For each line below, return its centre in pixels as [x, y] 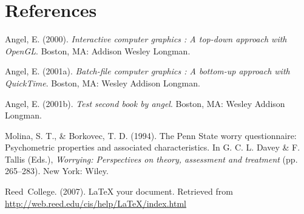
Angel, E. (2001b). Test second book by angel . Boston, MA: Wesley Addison [145, 103]
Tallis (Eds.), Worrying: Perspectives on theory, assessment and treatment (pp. [151, 159]
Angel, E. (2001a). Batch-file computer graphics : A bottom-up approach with [147, 71]
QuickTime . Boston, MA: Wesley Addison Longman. [103, 83]
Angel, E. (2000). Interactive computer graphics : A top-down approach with [146, 39]
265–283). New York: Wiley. [57, 171]
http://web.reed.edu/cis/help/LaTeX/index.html [96, 203]
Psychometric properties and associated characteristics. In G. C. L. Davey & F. [153, 147]
